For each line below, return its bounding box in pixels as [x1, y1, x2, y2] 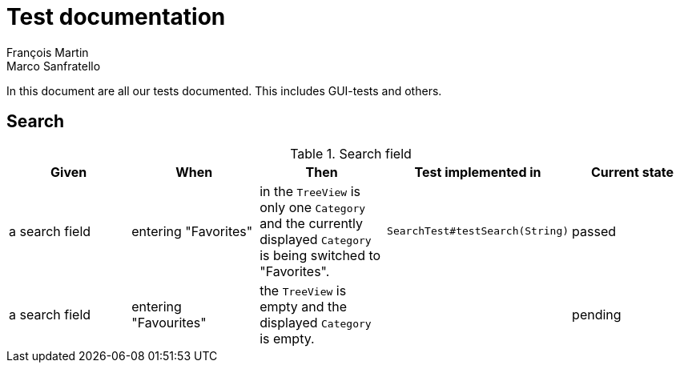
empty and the [260, 298, 348, 315]
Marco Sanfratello [6, 58, 101, 73]
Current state [590, 163, 674, 180]
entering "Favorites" [131, 223, 253, 239]
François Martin [6, 45, 89, 59]
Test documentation [6, 3, 226, 30]
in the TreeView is [260, 182, 360, 199]
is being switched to [260, 247, 381, 263]
